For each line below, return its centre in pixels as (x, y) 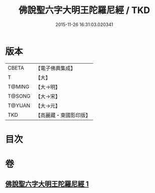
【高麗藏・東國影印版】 (63, 115)
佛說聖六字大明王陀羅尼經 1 (47, 184)
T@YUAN (19, 105)
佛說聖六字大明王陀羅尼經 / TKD (84, 10)
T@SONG (19, 96)
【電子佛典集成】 (56, 68)
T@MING (19, 87)
